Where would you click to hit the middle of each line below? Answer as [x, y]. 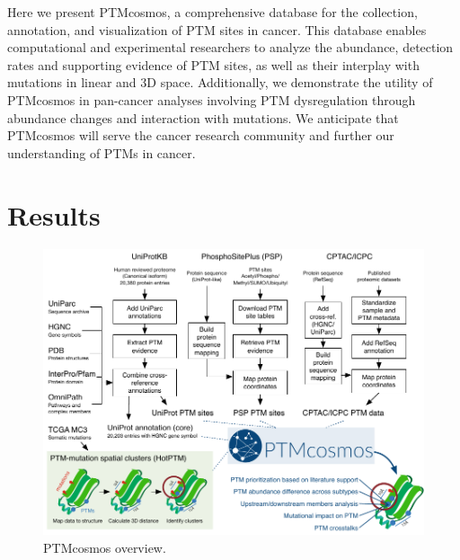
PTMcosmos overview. [105, 548]
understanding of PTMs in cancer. [102, 152]
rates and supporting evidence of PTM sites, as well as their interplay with [213, 64]
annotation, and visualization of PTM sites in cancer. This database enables [217, 29]
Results [54, 214]
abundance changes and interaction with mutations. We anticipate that [203, 117]
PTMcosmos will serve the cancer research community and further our [201, 135]
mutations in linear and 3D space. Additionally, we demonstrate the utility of [220, 82]
